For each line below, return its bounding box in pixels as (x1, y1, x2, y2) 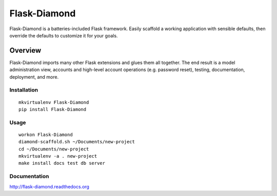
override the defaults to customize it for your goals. (9, 32, 118, 38)
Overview (9, 46, 42, 55)
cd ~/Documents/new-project (18, 146, 89, 152)
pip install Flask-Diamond (18, 106, 87, 112)
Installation (9, 86, 38, 94)
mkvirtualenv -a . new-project (18, 154, 97, 159)
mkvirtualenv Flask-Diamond (18, 99, 89, 105)
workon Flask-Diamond (18, 132, 73, 138)
